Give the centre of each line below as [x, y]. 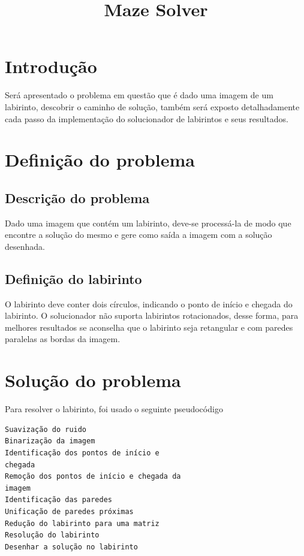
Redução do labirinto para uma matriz [82, 523]
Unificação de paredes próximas [69, 511]
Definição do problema [100, 160]
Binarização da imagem [50, 441]
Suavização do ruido [46, 429]
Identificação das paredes [58, 500]
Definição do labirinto [73, 278]
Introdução [51, 66]
